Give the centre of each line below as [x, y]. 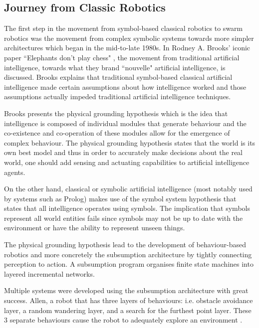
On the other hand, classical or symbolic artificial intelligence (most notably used [128, 189]
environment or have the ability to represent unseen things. [95, 228]
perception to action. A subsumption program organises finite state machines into [129, 264]
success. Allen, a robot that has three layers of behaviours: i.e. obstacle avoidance [129, 300]
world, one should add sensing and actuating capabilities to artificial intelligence [127, 162]
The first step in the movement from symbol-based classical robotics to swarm [124, 28]
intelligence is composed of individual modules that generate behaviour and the [125, 123]
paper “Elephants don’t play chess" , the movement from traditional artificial [122, 57]
